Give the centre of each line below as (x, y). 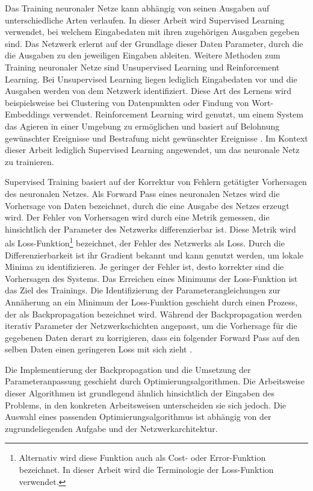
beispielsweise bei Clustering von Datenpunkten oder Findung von (127, 102)
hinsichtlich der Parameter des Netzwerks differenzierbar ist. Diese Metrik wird (150, 229)
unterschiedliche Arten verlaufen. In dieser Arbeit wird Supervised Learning (145, 20)
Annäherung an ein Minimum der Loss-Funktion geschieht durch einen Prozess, (151, 302)
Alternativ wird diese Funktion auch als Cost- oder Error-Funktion (142, 458)
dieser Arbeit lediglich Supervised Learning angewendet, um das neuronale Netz (152, 150)
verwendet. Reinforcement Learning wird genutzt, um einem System (178, 114)
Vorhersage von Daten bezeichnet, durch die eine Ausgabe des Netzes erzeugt (147, 205)
